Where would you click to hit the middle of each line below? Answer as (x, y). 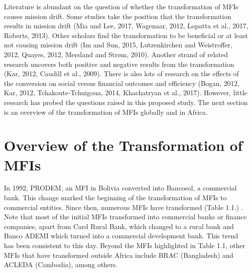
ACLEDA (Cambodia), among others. (61, 264)
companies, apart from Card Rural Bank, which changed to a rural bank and (119, 226)
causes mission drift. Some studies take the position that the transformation (118, 16)
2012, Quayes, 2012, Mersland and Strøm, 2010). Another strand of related (116, 54)
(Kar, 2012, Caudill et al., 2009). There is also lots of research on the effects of (122, 73)
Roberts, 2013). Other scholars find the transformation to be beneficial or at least (126, 35)
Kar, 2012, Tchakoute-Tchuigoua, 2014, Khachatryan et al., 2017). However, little (126, 93)
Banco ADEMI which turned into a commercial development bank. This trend (121, 236)
